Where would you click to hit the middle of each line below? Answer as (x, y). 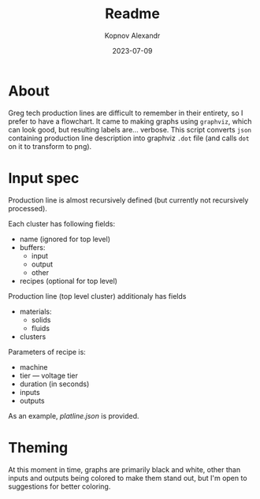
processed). (28, 208)
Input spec (44, 178)
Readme (132, 14)
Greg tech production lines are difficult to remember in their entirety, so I (126, 113)
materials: (35, 311)
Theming (38, 447)
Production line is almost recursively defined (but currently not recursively (128, 200)
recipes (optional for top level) (69, 281)
